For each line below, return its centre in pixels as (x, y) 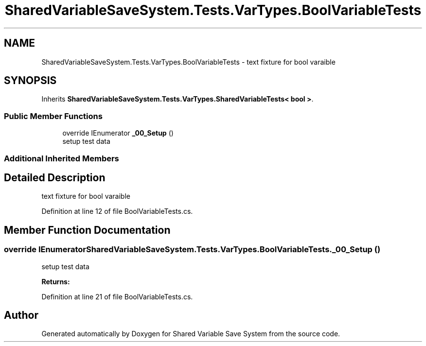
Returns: (56, 281)
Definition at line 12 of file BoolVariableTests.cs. (117, 211)
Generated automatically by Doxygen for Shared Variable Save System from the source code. (191, 334)
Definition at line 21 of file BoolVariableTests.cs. (117, 296)
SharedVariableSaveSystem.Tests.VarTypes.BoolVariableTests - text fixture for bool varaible (188, 62)
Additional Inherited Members (62, 158)
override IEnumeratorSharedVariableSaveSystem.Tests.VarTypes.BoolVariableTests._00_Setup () (192, 250)
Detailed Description (55, 177)
